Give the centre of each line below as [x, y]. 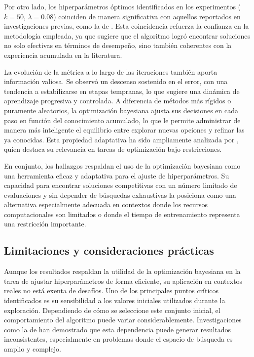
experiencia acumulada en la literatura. [63, 55]
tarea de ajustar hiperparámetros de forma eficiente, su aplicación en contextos [123, 281]
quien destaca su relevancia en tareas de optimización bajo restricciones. [113, 149]
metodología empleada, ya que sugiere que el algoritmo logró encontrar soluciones [127, 35]
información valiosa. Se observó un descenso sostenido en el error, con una [116, 81]
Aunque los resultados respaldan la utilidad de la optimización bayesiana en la [122, 271]
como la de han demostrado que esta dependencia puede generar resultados [118, 329]
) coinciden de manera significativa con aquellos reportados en [147, 16]
